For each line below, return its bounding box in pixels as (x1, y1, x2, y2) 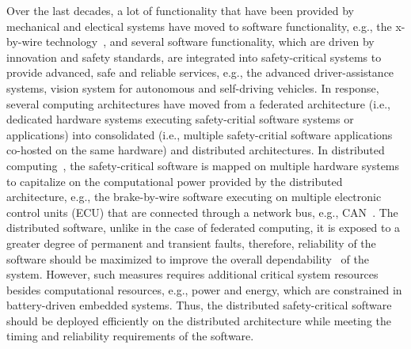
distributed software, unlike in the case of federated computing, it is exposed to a (6, 219, 401, 236)
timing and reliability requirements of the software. (6, 328, 254, 344)
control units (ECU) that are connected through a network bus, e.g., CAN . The (6, 203, 398, 220)
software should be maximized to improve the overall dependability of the (6, 250, 370, 267)
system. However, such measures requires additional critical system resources (6, 266, 379, 283)
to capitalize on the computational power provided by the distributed (6, 173, 343, 189)
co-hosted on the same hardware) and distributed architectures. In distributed (6, 142, 385, 158)
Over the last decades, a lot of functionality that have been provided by (6, 2, 354, 18)
